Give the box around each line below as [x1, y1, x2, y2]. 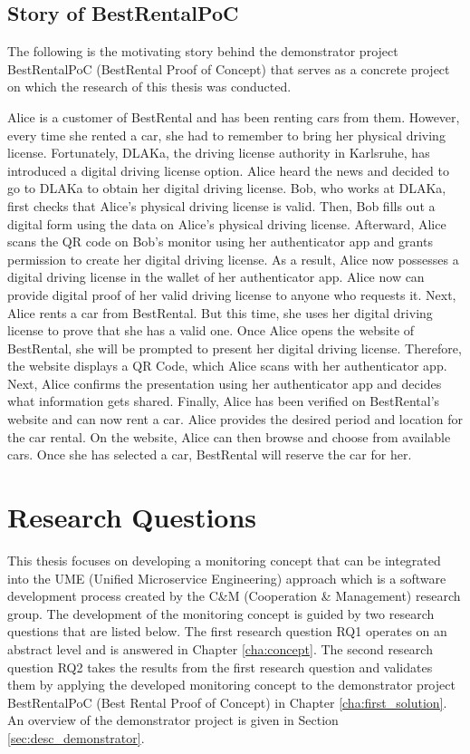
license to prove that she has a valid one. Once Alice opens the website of [7, 321, 415, 340]
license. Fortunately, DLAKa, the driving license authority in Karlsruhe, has [7, 143, 430, 162]
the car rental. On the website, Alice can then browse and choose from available [7, 427, 451, 446]
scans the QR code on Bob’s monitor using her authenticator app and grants [7, 232, 433, 251]
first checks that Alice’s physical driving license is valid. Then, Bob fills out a [7, 196, 436, 215]
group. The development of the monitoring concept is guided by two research [7, 604, 435, 623]
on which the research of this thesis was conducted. [7, 77, 292, 96]
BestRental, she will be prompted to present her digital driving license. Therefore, [7, 338, 462, 357]
